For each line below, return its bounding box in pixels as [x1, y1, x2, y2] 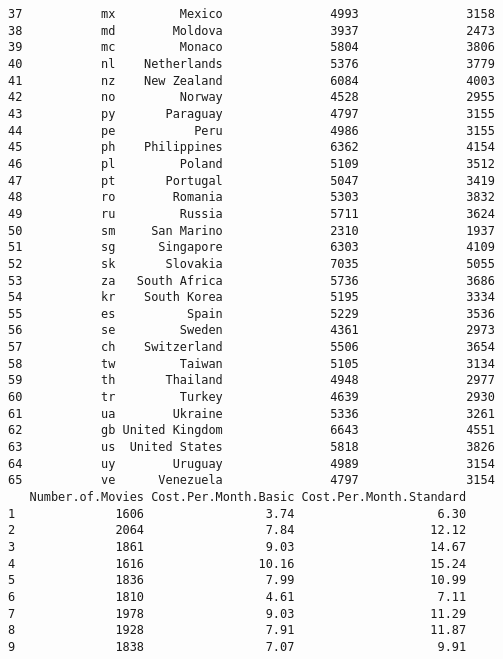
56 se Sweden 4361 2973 [8, 323, 495, 338]
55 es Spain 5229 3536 [8, 306, 495, 321]
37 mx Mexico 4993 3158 [8, 7, 495, 21]
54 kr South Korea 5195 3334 [8, 290, 495, 305]
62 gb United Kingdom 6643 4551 [8, 423, 495, 438]
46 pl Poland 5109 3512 [8, 156, 495, 171]
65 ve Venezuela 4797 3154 [8, 473, 495, 488]
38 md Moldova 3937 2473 [8, 23, 495, 38]
